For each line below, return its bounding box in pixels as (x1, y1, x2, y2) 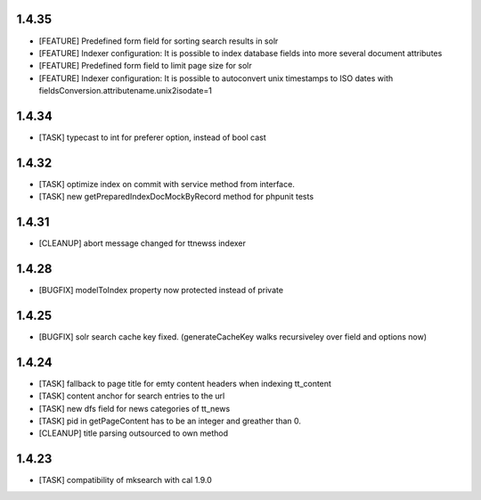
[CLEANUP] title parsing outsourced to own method (38, 428, 229, 439)
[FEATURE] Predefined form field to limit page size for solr (38, 61, 253, 71)
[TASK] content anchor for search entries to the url (38, 390, 225, 401)
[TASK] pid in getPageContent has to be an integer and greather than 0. (38, 415, 302, 427)
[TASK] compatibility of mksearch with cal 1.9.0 (38, 475, 213, 486)
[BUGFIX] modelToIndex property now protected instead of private (38, 285, 284, 296)
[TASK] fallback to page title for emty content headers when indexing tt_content (38, 378, 331, 389)
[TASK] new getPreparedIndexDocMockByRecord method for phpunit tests (38, 192, 314, 202)
